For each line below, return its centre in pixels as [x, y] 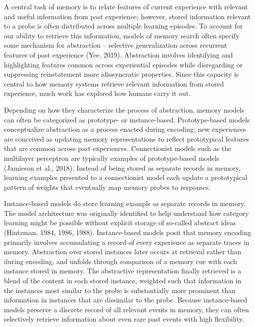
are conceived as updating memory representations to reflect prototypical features [127, 138]
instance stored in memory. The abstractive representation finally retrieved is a [123, 271]
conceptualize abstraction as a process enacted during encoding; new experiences [125, 129]
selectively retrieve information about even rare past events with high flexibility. [124, 319]
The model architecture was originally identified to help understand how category [127, 213]
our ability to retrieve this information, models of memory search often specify [122, 35]
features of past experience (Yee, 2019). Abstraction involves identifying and [118, 54]
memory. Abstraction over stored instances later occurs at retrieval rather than [123, 252]
